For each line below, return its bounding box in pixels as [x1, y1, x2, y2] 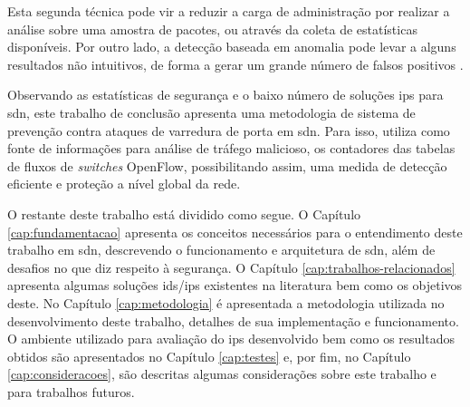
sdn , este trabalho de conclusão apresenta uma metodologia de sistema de [7, 102, 416, 121]
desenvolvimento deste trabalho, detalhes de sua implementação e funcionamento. [7, 311, 459, 330]
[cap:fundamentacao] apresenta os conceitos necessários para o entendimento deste [7, 222, 463, 241]
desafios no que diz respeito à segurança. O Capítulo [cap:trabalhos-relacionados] [7, 257, 456, 276]
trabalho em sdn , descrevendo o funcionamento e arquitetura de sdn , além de [7, 240, 436, 259]
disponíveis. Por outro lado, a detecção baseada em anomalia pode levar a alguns [7, 37, 456, 56]
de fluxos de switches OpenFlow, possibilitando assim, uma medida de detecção [7, 156, 447, 175]
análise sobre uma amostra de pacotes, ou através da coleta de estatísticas [7, 19, 417, 38]
